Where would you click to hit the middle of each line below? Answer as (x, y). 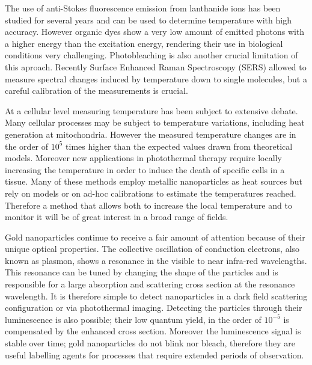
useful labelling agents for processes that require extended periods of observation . (154, 354)
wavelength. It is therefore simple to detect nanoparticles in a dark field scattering (156, 296)
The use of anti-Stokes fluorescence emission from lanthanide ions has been (143, 8)
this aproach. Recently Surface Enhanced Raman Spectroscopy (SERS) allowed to (156, 66)
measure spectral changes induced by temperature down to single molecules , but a (156, 78)
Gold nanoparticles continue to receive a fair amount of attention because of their (155, 237)
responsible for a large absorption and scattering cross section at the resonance (150, 284)
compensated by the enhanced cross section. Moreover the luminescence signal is (153, 331)
